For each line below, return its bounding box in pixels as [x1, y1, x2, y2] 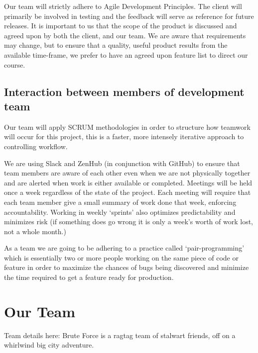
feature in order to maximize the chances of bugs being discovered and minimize [4, 262, 249, 272]
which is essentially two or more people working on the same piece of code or [4, 252, 239, 263]
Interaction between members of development [4, 84, 245, 99]
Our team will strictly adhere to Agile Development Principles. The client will [4, 1, 242, 11]
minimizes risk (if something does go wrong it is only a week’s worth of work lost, [4, 216, 253, 227]
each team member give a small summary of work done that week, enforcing [4, 196, 237, 207]
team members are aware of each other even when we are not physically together [4, 168, 251, 178]
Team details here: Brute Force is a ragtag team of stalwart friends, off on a [4, 330, 236, 340]
